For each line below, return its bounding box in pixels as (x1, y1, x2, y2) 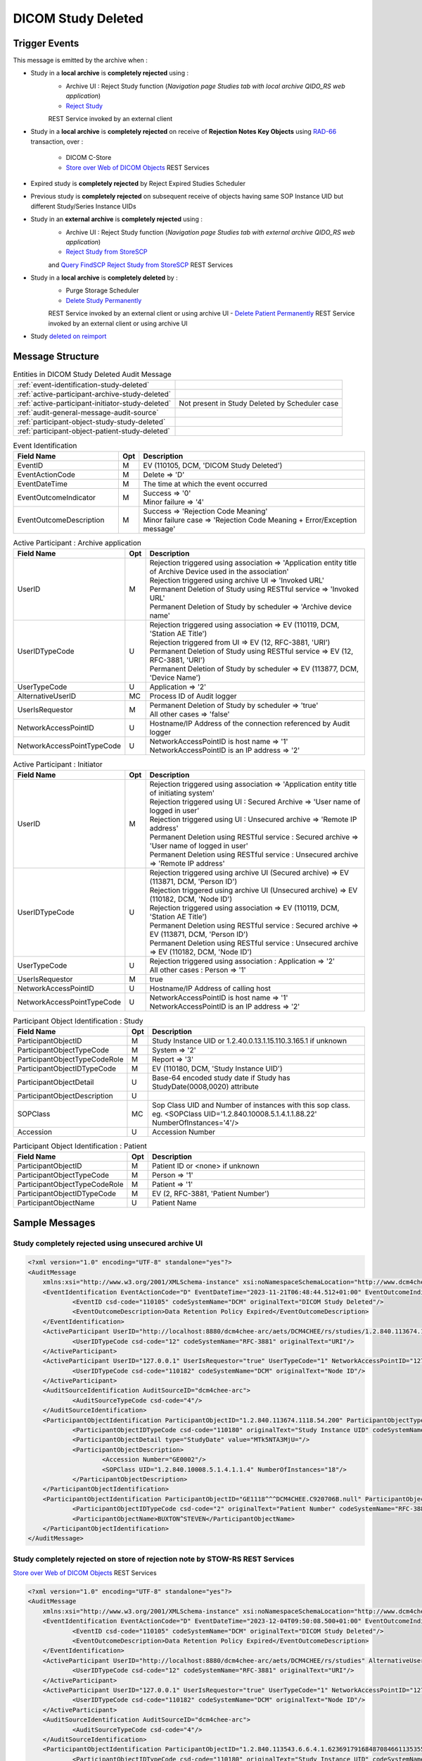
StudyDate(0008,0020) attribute (151, 1081, 260, 1091)
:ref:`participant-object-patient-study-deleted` (17, 426, 170, 436)
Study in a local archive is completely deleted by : (30, 273, 179, 282)
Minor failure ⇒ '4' (143, 497, 204, 506)
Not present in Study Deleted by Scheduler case (179, 399, 339, 409)
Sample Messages (13, 1216, 96, 1228)
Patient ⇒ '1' (151, 1180, 193, 1190)
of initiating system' (149, 788, 215, 798)
